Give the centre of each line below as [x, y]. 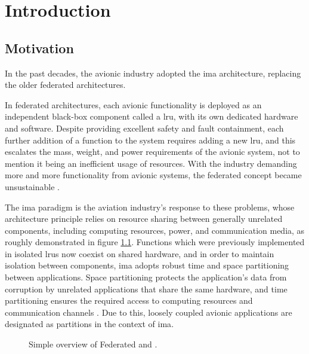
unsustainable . [32, 186]
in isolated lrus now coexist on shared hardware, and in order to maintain [140, 253]
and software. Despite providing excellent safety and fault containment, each [144, 128]
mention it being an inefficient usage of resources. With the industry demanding [151, 163]
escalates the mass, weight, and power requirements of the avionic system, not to [152, 152]
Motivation [39, 48]
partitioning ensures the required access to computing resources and [129, 300]
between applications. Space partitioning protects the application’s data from [146, 277]
